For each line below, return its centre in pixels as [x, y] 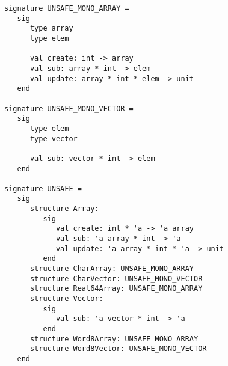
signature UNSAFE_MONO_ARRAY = [67, 8]
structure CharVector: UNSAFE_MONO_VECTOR [116, 279]
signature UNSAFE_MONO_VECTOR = [69, 108]
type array [51, 29]
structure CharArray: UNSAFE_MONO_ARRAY [112, 269]
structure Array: [64, 209]
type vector [54, 139]
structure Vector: [66, 299]
